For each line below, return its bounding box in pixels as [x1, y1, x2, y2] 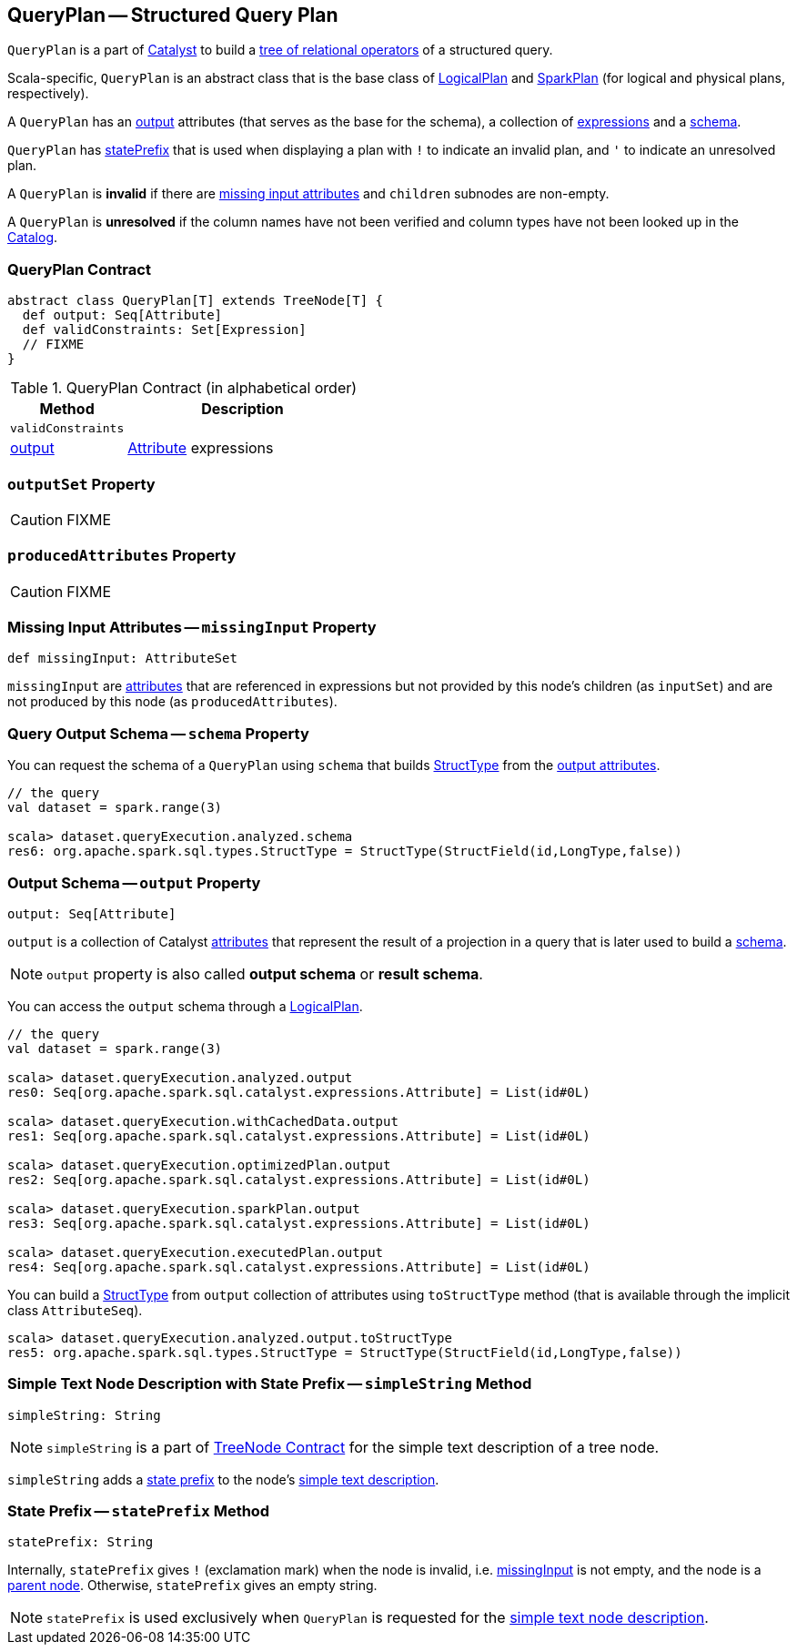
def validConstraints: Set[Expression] [22, 322, 307, 338]
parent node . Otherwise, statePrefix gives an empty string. [7, 1577, 378, 1594]
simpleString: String [7, 1407, 161, 1423]
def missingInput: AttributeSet [7, 651, 237, 666]
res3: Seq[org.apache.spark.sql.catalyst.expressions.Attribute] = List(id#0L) [7, 1215, 590, 1231]
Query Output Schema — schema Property [7, 724, 309, 743]
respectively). [7, 86, 89, 102]
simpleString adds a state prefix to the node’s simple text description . [7, 1471, 439, 1487]
